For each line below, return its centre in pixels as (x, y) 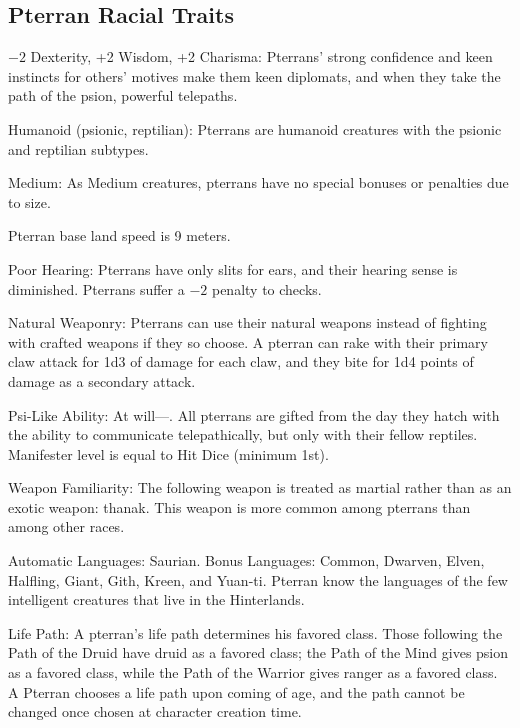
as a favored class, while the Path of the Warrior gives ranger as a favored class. (253, 672)
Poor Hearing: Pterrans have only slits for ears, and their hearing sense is (233, 268)
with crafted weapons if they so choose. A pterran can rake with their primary (248, 341)
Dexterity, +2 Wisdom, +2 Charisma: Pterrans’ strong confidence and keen (261, 56)
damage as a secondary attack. (102, 380)
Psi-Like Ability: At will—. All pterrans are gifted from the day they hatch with (254, 414)
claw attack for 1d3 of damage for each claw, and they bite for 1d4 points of (241, 361)
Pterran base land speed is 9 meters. (119, 235)
